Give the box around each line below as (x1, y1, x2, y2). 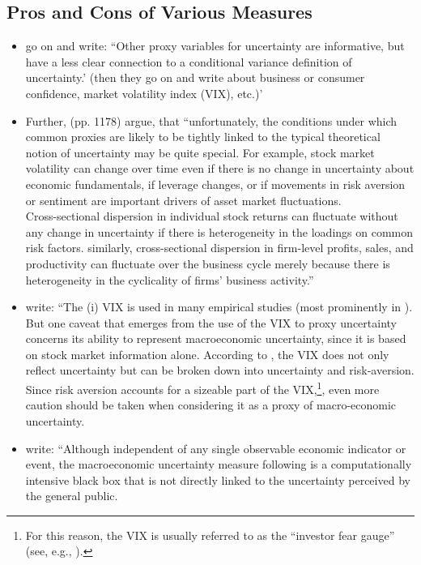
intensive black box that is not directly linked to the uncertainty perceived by (25, 471, 410, 488)
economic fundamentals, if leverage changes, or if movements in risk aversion (25, 175, 406, 192)
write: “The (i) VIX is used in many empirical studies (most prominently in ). (25, 298, 413, 315)
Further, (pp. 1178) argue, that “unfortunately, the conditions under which (25, 112, 398, 129)
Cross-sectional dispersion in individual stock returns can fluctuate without (25, 208, 398, 225)
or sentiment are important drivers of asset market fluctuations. (25, 191, 342, 208)
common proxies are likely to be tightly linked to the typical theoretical (25, 128, 381, 145)
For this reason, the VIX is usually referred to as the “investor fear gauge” (25, 526, 395, 543)
